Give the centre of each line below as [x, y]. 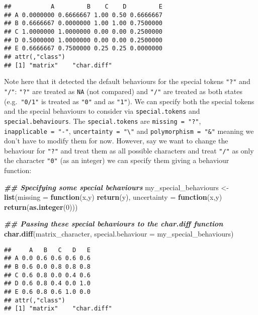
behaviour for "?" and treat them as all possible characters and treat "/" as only [129, 150]
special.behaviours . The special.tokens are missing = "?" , [103, 121]
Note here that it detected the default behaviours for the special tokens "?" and [127, 81]
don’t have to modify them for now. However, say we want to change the [116, 141]
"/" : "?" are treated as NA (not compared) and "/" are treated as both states [123, 91]
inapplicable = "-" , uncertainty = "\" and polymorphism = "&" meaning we [129, 131]
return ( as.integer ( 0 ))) [41, 207]
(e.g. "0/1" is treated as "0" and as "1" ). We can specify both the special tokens [129, 101]
